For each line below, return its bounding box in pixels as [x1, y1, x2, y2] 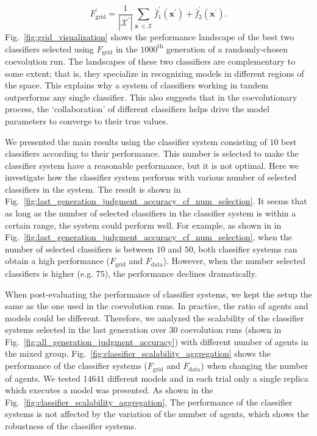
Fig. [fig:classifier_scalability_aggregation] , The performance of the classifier [5, 395, 293, 408]
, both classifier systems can [193, 242, 297, 255]
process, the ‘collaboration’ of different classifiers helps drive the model [5, 102, 269, 115]
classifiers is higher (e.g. [5, 266, 94, 279]
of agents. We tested [5, 371, 80, 384]
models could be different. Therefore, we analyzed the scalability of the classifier [5, 311, 304, 324]
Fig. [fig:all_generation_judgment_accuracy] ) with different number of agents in [5, 335, 308, 348]
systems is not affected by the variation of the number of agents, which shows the [5, 407, 309, 420]
